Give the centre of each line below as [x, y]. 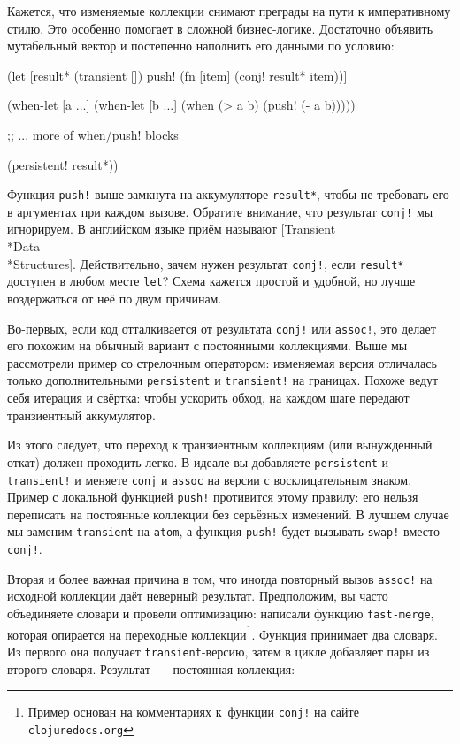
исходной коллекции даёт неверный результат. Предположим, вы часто [198, 596]
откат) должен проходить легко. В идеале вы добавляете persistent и [198, 461]
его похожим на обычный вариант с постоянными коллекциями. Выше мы [207, 345]
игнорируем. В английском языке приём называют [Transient [172, 229]
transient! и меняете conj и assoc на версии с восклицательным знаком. [210, 479]
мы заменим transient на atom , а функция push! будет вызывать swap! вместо [224, 531]
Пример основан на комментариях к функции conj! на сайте [193, 712]
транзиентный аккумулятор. [81, 414]
